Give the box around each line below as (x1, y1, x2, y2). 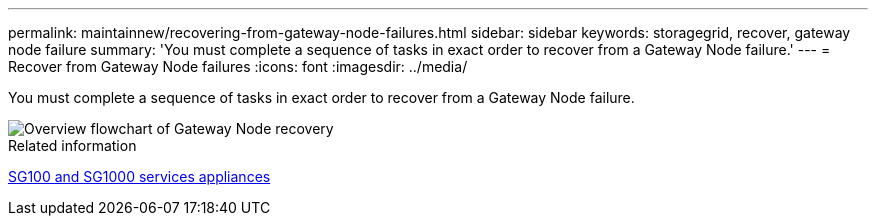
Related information (8, 137, 137, 154)
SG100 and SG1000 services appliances (8, 168, 271, 185)
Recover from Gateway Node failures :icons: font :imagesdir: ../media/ (8, 58, 468, 75)
